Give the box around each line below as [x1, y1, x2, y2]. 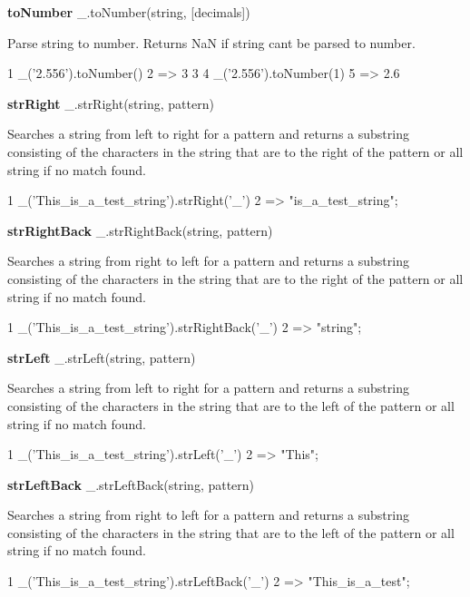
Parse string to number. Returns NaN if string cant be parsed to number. [7, 33, 416, 52]
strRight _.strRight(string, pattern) [7, 93, 214, 113]
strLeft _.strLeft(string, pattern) [7, 347, 196, 367]
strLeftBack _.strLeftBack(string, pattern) [7, 475, 255, 494]
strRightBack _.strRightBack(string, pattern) [7, 220, 273, 240]
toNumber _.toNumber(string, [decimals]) [7, 3, 250, 21]
